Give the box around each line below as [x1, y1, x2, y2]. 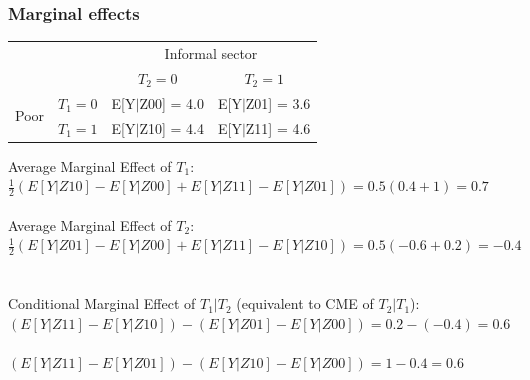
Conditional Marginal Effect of [8, 293, 196, 314]
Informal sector [164, 42, 258, 63]
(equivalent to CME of [236, 293, 374, 314]
